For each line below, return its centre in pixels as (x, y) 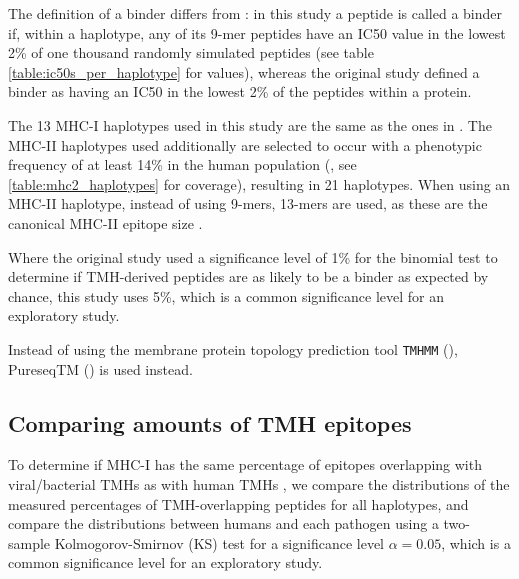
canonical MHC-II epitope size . (105, 222)
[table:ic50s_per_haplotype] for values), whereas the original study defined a (244, 71)
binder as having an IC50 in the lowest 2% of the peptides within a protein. (240, 91)
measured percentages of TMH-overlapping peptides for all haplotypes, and (238, 503)
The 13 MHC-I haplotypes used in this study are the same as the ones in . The (250, 124)
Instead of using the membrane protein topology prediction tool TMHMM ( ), (233, 348)
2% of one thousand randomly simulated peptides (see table (191, 52)
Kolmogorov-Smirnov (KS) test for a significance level (219, 542)
